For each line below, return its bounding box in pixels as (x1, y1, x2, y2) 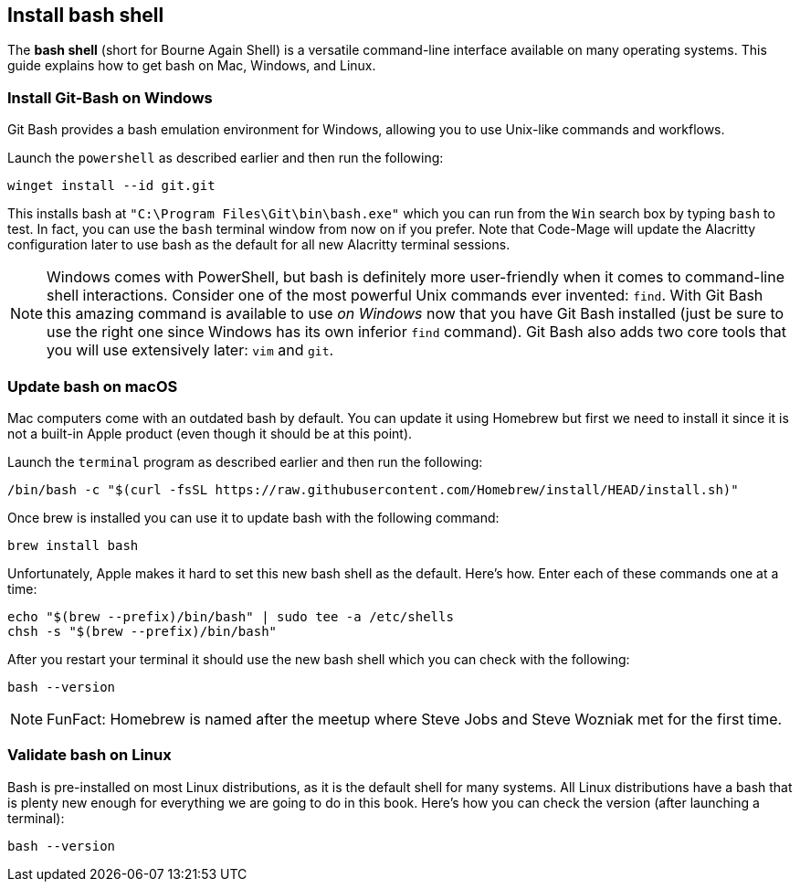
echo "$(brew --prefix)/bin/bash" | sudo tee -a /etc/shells (7, 609, 454, 624)
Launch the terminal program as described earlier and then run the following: (7, 453, 483, 470)
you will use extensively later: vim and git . (47, 341, 334, 360)
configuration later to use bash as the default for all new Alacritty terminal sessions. (7, 237, 511, 253)
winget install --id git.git (7, 178, 216, 194)
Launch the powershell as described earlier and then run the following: (7, 150, 444, 166)
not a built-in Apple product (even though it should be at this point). (7, 425, 413, 441)
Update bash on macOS (7, 376, 178, 396)
